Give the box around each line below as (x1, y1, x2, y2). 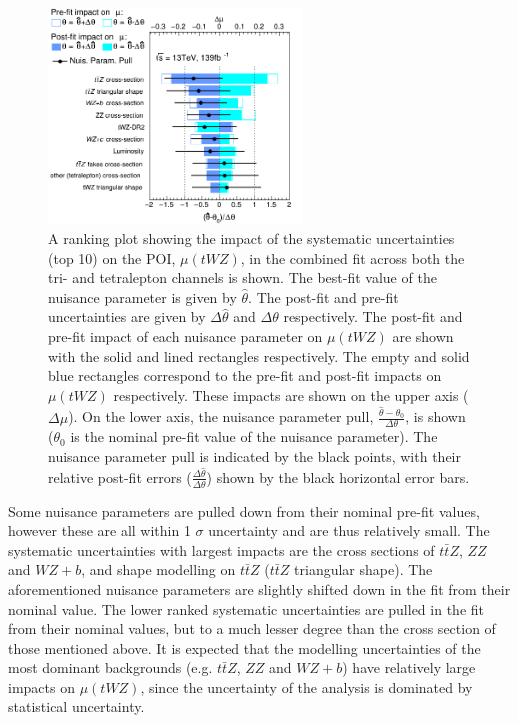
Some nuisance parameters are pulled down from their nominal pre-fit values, (8, 500, 480, 521)
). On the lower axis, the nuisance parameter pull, (68, 406, 374, 427)
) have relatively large (342, 657, 476, 678)
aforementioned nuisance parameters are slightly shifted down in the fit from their (8, 578, 511, 599)
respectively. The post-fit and (283, 306, 463, 327)
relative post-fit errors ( (48, 466, 192, 487)
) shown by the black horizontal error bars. (206, 466, 470, 487)
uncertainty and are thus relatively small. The (208, 520, 490, 541)
